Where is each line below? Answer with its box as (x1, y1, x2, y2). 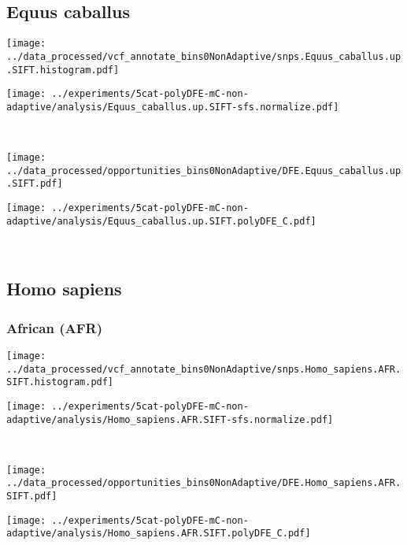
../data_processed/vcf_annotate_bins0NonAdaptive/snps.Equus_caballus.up (6, 50, 401, 62)
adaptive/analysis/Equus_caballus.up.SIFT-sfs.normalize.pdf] (6, 101, 339, 113)
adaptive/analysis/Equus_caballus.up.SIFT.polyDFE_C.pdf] (6, 215, 316, 227)
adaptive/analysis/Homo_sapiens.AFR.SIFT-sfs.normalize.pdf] (6, 413, 334, 425)
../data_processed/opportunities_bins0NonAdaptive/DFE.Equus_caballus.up (6, 165, 401, 176)
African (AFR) (6, 317, 102, 337)
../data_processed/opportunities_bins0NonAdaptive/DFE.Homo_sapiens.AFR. (6, 477, 401, 489)
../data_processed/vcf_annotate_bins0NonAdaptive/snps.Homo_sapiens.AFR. (6, 363, 401, 375)
